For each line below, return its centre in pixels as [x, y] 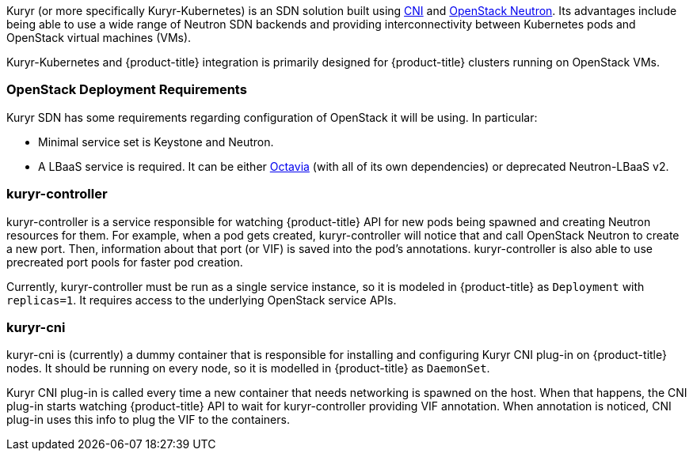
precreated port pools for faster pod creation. [125, 262]
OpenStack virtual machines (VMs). [99, 38]
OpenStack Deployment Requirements [127, 90]
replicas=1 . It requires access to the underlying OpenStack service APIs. [202, 300]
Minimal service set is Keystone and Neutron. [156, 142]
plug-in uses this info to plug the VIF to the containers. [148, 420]
